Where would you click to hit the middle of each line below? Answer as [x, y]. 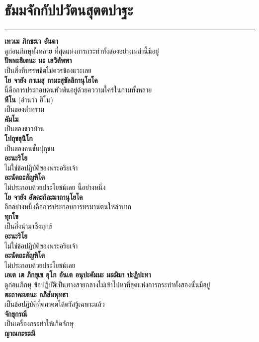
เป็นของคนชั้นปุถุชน [30, 148]
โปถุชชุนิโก [19, 138]
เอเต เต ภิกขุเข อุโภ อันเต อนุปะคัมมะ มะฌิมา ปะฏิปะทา [78, 275]
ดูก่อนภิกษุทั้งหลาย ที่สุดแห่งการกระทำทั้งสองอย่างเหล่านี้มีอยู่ [82, 50]
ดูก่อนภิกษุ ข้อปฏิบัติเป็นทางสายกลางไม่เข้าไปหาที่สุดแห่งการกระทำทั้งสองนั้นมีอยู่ [107, 284]
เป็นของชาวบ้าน [24, 128]
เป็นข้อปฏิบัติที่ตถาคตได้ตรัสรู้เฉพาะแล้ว [55, 304]
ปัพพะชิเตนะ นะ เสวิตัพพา [38, 60]
